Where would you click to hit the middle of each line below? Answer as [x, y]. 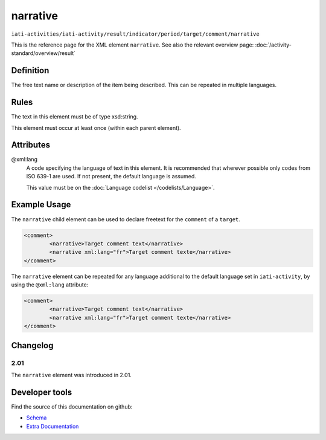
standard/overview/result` [43, 53]
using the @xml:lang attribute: [50, 285]
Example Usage [41, 205]
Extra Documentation [53, 426]
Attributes [31, 145]
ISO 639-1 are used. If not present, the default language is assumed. [111, 176]
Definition [30, 70]
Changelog [32, 345]
